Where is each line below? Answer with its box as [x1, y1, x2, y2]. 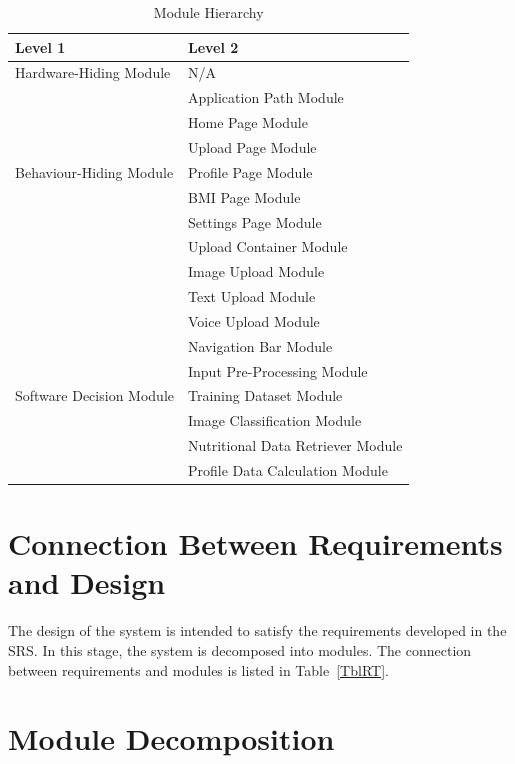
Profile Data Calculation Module [187, 459, 388, 480]
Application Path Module [187, 87, 344, 108]
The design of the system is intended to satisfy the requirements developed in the [8, 620, 507, 641]
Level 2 [187, 36, 239, 57]
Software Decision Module [15, 385, 174, 406]
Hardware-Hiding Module [15, 62, 171, 83]
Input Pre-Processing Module [187, 360, 368, 381]
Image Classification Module [187, 410, 362, 431]
